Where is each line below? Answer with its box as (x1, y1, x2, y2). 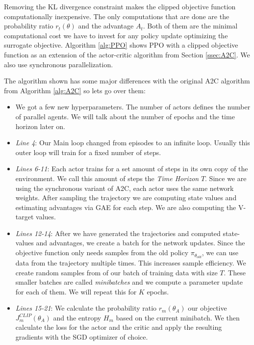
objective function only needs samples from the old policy (15, 247, 189, 258)
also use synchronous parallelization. (4, 59, 113, 69)
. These (224, 267, 246, 277)
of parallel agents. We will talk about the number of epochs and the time (15, 111, 235, 121)
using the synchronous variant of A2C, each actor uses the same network (15, 183, 234, 193)
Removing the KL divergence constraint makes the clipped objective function (4, 1, 236, 11)
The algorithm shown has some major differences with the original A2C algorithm (4, 76, 250, 86)
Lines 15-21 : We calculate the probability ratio (15, 303, 157, 313)
